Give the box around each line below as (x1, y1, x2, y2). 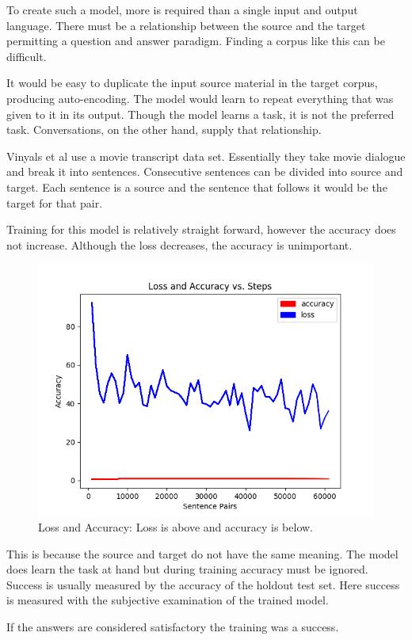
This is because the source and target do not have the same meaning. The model (6, 545, 399, 562)
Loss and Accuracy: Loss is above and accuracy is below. (38, 518, 313, 535)
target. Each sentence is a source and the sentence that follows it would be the (6, 178, 387, 195)
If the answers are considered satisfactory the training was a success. (6, 618, 339, 634)
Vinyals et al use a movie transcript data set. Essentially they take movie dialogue (6, 147, 406, 164)
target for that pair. (6, 194, 103, 211)
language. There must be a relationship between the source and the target (6, 17, 366, 33)
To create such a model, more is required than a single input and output (6, 2, 358, 17)
